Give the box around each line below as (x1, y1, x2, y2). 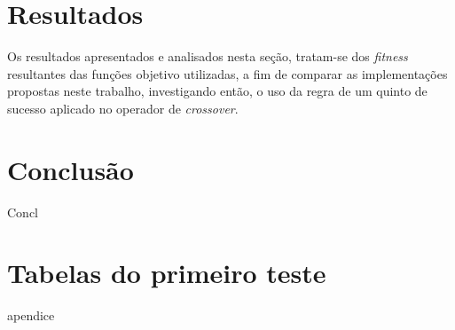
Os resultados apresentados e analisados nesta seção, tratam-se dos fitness (7, 47, 408, 66)
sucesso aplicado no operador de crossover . (7, 98, 239, 117)
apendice (7, 306, 55, 325)
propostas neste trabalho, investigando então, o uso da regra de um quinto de (7, 82, 428, 100)
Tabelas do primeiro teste (7, 255, 326, 291)
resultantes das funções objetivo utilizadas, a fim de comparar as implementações (7, 64, 448, 82)
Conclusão (7, 151, 134, 187)
